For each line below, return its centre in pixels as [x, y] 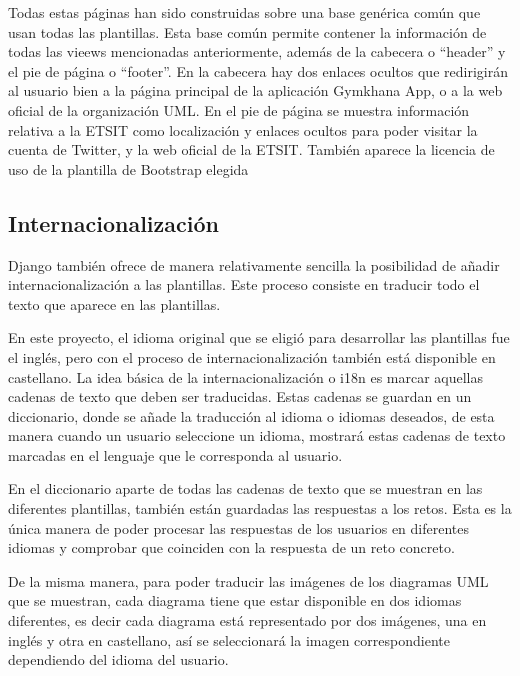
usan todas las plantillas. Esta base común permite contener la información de [247, 31]
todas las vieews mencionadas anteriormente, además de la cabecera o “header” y [257, 51]
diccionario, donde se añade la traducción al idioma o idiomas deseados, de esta [251, 415]
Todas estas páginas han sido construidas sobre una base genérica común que [244, 12]
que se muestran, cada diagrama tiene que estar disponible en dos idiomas [235, 600]
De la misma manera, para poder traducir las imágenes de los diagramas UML [248, 580]
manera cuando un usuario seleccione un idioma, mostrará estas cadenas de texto [257, 435]
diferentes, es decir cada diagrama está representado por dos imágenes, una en [247, 620]
